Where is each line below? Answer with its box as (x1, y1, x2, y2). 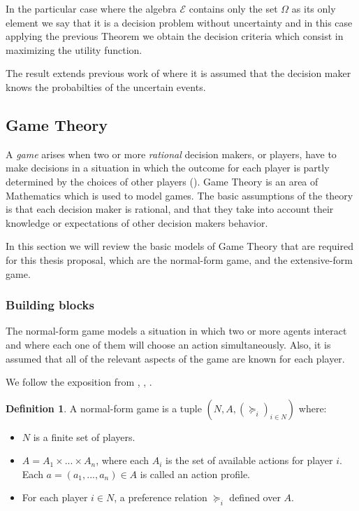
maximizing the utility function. (6, 42, 142, 57)
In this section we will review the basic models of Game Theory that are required (6, 239, 353, 253)
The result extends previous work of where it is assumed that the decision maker (6, 66, 351, 80)
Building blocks (6, 296, 94, 314)
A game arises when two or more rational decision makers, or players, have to (6, 146, 337, 161)
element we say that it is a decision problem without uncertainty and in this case (6, 15, 353, 29)
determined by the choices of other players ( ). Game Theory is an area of (6, 174, 318, 188)
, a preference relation (114, 490, 207, 505)
